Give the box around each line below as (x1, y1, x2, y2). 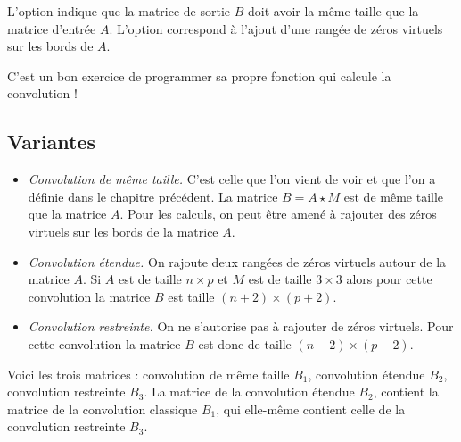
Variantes (7, 128, 96, 155)
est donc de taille (198, 334, 292, 353)
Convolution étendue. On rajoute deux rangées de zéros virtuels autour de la (28, 252, 447, 271)
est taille (168, 287, 215, 305)
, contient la (373, 382, 439, 401)
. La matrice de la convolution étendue (144, 382, 355, 401)
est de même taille (343, 187, 444, 205)
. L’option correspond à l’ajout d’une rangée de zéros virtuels (109, 19, 443, 38)
